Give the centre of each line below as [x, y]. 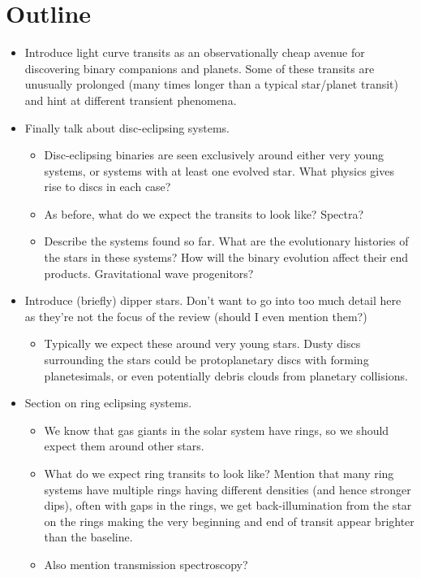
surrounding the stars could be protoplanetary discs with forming [206, 360]
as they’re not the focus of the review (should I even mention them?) [196, 316]
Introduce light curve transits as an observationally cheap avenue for [195, 52]
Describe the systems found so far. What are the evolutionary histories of [226, 241]
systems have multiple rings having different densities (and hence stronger [228, 489]
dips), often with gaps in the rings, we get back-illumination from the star [228, 505]
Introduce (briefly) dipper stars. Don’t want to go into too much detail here [213, 300]
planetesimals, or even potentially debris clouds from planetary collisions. [226, 375]
